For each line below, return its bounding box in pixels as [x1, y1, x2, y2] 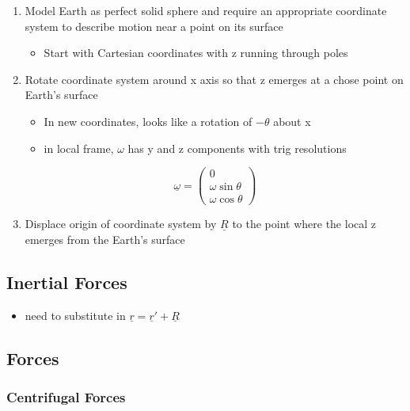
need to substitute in [25, 306, 126, 323]
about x [273, 112, 311, 129]
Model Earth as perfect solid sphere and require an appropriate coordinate [25, 2, 387, 18]
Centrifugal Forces [6, 387, 126, 406]
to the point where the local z [232, 215, 377, 232]
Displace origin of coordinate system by [25, 215, 217, 232]
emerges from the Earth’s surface [25, 230, 185, 247]
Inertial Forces [6, 269, 127, 294]
